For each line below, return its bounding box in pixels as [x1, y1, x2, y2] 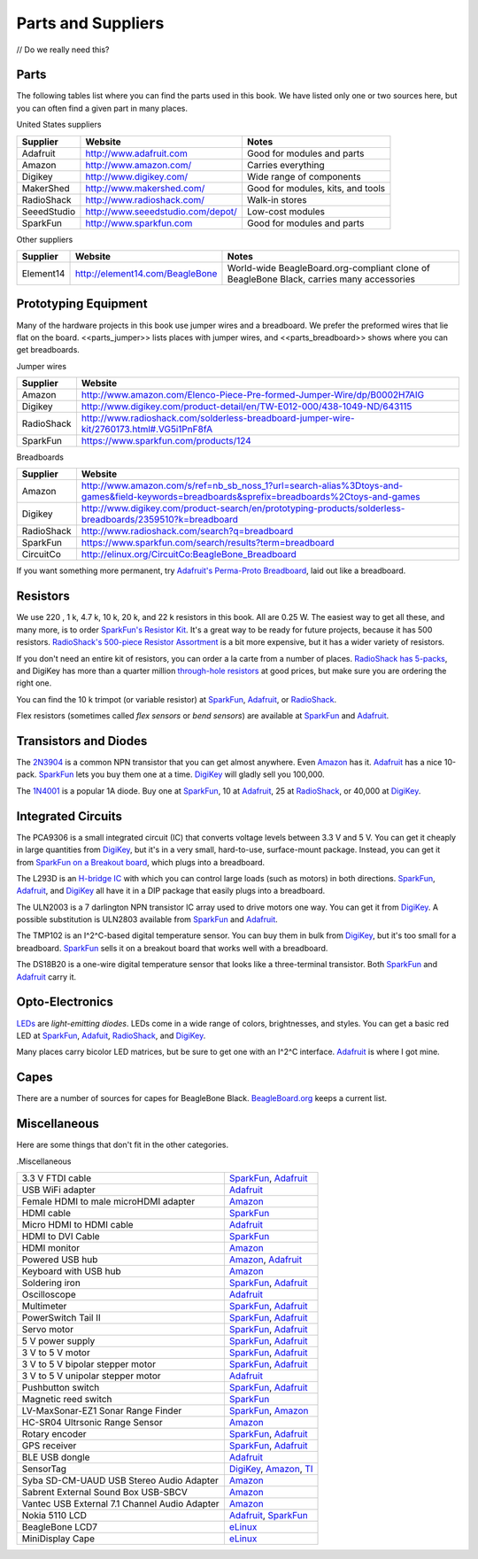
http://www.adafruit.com [85, 147, 188, 159]
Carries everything [246, 159, 325, 171]
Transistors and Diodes [16, 733, 148, 748]
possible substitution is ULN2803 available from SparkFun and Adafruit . [16, 914, 278, 925]
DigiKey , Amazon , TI [228, 1462, 313, 1475]
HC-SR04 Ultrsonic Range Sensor [21, 1416, 163, 1428]
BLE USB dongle [21, 1451, 90, 1463]
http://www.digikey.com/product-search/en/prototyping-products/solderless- [81, 502, 405, 515]
